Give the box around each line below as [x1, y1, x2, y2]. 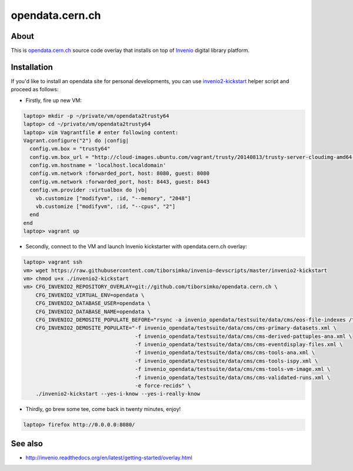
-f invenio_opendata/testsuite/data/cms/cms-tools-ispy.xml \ [135, 357, 318, 364]
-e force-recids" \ [135, 383, 191, 389]
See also [11, 439, 44, 449]
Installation [11, 62, 53, 72]
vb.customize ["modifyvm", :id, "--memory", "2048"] [35, 195, 191, 201]
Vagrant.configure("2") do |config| [23, 137, 129, 144]
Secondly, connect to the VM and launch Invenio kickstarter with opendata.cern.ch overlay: [25, 243, 247, 250]
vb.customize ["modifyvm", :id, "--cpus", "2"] [35, 203, 176, 210]
